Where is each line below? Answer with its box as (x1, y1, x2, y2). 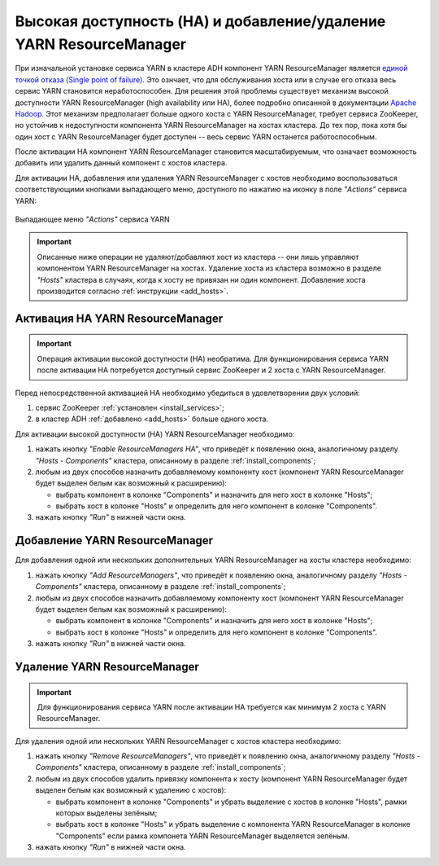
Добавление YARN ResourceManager (15, 534, 214, 547)
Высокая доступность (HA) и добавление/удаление (15, 12, 386, 30)
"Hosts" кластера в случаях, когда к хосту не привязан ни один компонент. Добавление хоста (37, 275, 366, 284)
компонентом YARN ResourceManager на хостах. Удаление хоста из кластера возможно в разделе (37, 263, 382, 273)
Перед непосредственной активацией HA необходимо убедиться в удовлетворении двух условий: (15, 388, 361, 398)
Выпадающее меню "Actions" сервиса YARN (15, 214, 170, 224)
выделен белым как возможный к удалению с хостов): (35, 785, 227, 795)
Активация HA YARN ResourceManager (15, 311, 224, 325)
